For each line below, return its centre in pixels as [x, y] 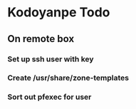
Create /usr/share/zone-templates [68, 78]
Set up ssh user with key [51, 59]
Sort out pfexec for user [49, 97]
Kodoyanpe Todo [59, 12]
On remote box [41, 39]
